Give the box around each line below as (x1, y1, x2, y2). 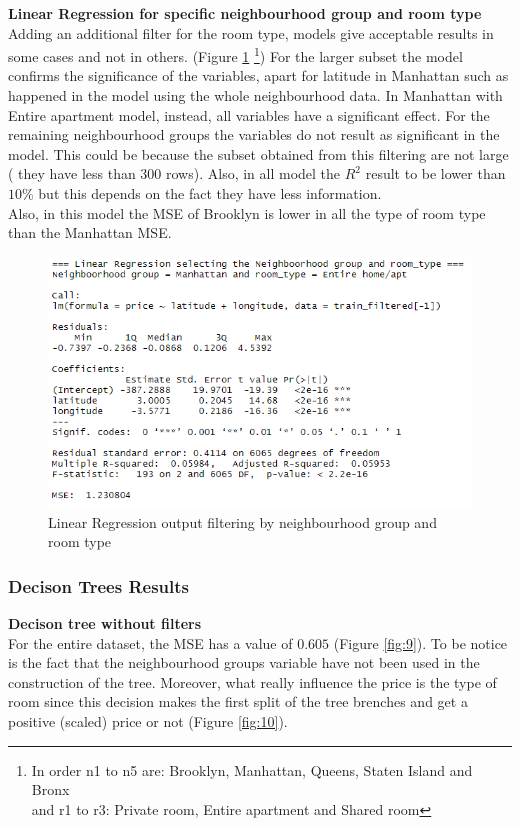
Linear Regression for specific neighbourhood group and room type (8, 3, 482, 23)
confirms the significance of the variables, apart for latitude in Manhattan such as (8, 65, 509, 86)
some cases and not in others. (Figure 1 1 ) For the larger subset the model (8, 43, 463, 66)
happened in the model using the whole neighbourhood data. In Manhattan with (8, 85, 503, 106)
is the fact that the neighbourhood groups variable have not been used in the (8, 652, 480, 673)
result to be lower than (365, 163, 506, 184)
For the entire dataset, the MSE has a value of (8, 632, 293, 653)
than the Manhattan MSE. (8, 222, 172, 243)
